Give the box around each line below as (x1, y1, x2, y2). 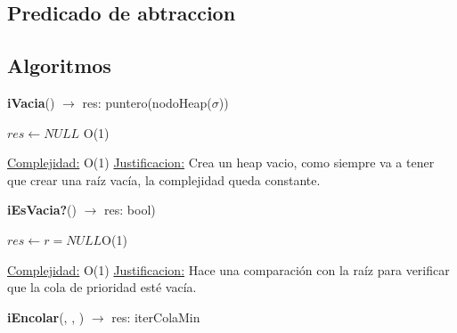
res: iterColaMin (111, 307, 200, 326)
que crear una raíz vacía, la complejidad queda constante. (7, 170, 321, 189)
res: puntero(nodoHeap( (82, 93, 212, 111)
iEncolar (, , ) (7, 307, 85, 326)
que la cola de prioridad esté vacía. (7, 278, 197, 296)
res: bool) (104, 200, 156, 219)
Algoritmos (7, 52, 111, 79)
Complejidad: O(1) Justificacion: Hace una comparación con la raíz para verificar (7, 260, 450, 279)
